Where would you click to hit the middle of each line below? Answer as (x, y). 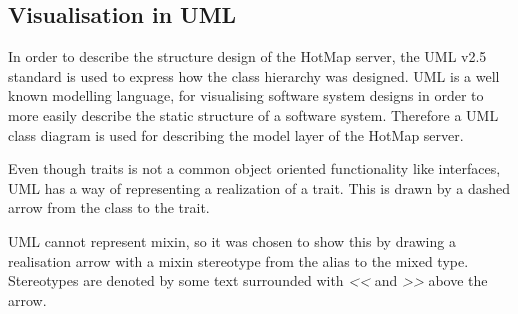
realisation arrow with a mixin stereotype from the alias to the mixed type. (238, 260)
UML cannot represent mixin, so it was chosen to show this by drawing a (232, 240)
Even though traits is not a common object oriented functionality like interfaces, (254, 168)
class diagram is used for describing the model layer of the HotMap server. (236, 134)
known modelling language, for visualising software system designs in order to (246, 95)
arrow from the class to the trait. (109, 207)
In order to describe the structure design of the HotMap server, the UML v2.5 (247, 56)
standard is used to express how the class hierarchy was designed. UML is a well (254, 75)
